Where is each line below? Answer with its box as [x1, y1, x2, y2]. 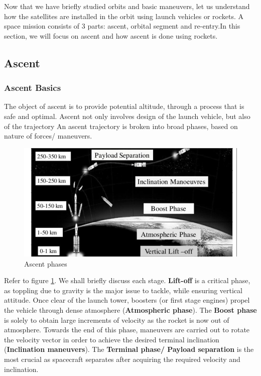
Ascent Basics [4, 81, 61, 94]
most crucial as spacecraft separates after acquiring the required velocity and [4, 354, 240, 364]
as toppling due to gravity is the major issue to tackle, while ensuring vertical [4, 285, 242, 295]
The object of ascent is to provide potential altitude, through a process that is [4, 101, 244, 111]
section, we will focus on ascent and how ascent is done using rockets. [4, 30, 218, 41]
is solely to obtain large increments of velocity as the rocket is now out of [4, 314, 229, 325]
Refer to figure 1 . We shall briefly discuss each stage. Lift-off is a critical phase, [4, 275, 250, 286]
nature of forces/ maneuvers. [4, 131, 92, 141]
